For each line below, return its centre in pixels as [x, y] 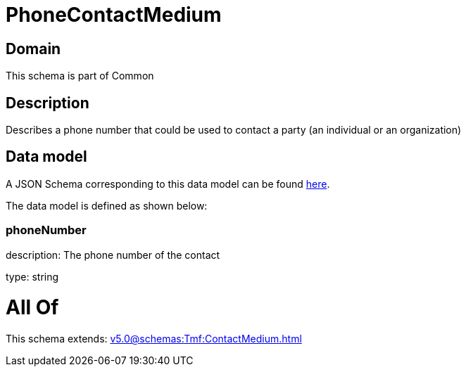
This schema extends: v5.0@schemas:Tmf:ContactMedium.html [154, 339]
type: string [32, 276]
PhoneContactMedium [114, 15]
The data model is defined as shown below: [107, 205]
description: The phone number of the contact [113, 255]
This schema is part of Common [80, 76]
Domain [33, 49]
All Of [32, 308]
